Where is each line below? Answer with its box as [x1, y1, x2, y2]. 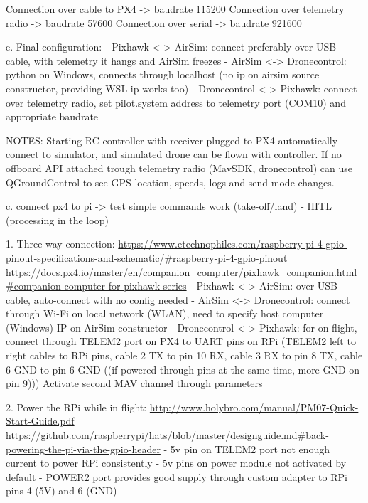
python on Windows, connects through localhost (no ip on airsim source [6, 67, 320, 82]
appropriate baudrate [6, 109, 99, 124]
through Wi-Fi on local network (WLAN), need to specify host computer [6, 306, 324, 321]
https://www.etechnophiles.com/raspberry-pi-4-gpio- [118, 236, 347, 251]
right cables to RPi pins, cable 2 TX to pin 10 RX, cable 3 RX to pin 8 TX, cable [6, 348, 363, 363]
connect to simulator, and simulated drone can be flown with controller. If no [6, 147, 342, 162]
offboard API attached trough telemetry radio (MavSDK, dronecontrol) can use [6, 160, 353, 175]
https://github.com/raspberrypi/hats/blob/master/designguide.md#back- [6, 428, 329, 443]
